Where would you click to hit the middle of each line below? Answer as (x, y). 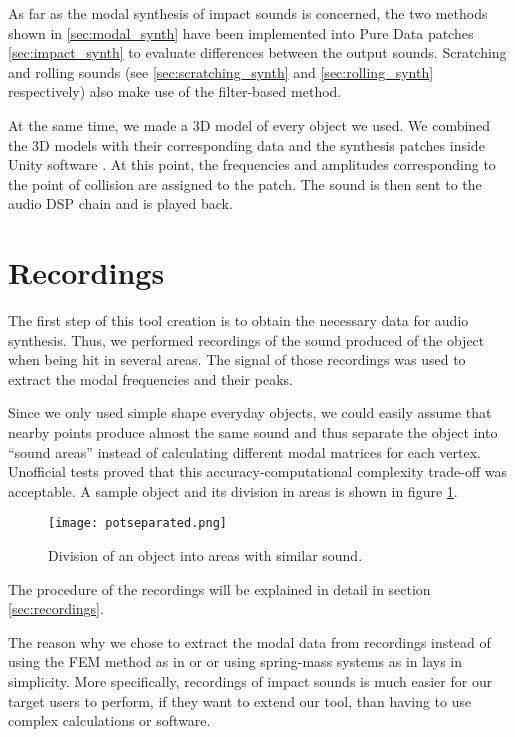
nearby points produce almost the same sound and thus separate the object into (253, 432)
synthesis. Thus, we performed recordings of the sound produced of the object (246, 339)
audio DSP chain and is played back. (120, 203)
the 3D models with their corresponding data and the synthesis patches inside (246, 144)
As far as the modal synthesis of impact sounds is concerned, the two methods (248, 13)
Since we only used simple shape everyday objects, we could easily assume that (250, 412)
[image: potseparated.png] (137, 523)
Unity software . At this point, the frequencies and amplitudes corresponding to (252, 164)
